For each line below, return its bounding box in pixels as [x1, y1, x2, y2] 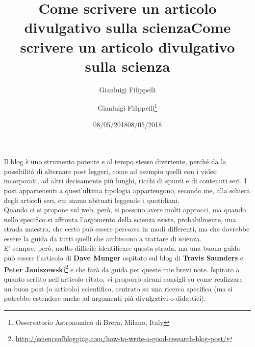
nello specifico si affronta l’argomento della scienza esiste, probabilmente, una [4, 214, 236, 224]
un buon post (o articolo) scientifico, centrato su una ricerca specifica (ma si [4, 283, 233, 293]
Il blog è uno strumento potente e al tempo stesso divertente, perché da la [4, 156, 227, 167]
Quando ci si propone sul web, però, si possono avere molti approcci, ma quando [4, 204, 246, 215]
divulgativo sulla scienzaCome [24, 17, 231, 37]
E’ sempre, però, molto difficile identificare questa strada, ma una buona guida [4, 243, 240, 253]
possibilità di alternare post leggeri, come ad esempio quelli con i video [4, 166, 217, 176]
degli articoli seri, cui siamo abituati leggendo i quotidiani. [4, 195, 179, 205]
